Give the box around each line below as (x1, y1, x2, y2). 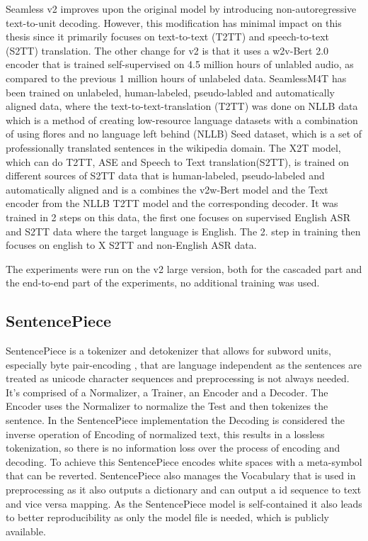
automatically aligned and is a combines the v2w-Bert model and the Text (6, 182, 328, 196)
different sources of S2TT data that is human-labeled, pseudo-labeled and (6, 168, 325, 183)
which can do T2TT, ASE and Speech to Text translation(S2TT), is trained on (6, 154, 350, 169)
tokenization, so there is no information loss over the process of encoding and (6, 440, 340, 455)
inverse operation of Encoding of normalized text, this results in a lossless (6, 426, 325, 441)
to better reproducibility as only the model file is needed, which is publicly (6, 510, 329, 525)
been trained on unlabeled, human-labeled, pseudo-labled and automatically (6, 84, 335, 99)
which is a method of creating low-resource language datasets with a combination (6, 112, 358, 127)
